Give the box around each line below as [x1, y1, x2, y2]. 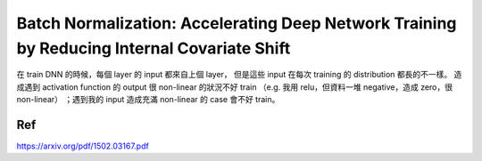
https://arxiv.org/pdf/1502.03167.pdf [16, 141, 149, 151]
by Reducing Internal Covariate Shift [16, 38, 291, 58]
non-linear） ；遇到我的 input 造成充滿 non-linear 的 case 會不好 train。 [16, 94, 280, 105]
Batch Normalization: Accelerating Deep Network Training [16, 13, 457, 33]
